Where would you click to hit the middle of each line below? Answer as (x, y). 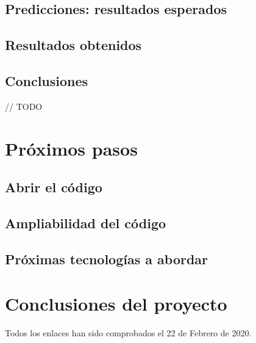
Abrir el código (54, 187)
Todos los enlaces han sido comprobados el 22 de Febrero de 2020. (128, 333)
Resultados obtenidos (73, 45)
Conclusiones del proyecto (116, 304)
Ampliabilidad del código (86, 222)
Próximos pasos (71, 148)
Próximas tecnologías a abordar (107, 258)
